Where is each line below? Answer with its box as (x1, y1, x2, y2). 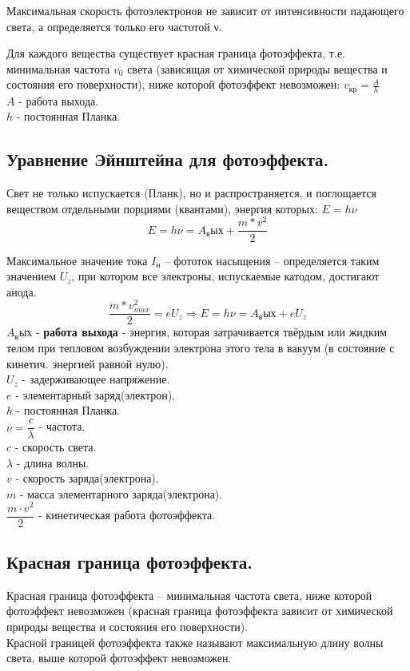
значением (6, 268, 56, 284)
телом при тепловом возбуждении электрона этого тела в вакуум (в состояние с (6, 339, 395, 356)
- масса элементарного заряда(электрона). (19, 485, 223, 502)
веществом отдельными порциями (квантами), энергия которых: (6, 200, 318, 216)
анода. (6, 283, 37, 300)
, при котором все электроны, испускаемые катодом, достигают (71, 268, 380, 284)
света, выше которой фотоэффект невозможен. (6, 649, 232, 666)
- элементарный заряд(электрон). (15, 386, 176, 403)
